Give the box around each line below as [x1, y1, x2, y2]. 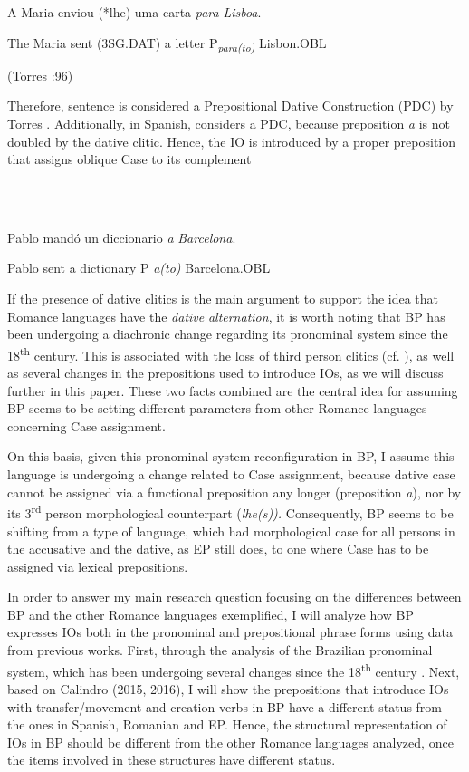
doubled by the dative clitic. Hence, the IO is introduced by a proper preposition [7, 131, 456, 150]
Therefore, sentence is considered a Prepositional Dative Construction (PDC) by [7, 96, 454, 115]
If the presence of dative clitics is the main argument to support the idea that [7, 289, 439, 308]
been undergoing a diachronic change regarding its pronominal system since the [7, 324, 448, 343]
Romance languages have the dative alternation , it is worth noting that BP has [7, 306, 445, 325]
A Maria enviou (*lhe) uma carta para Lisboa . [7, 3, 262, 21]
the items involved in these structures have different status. [7, 750, 336, 769]
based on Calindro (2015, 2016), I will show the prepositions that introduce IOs [7, 679, 449, 698]
